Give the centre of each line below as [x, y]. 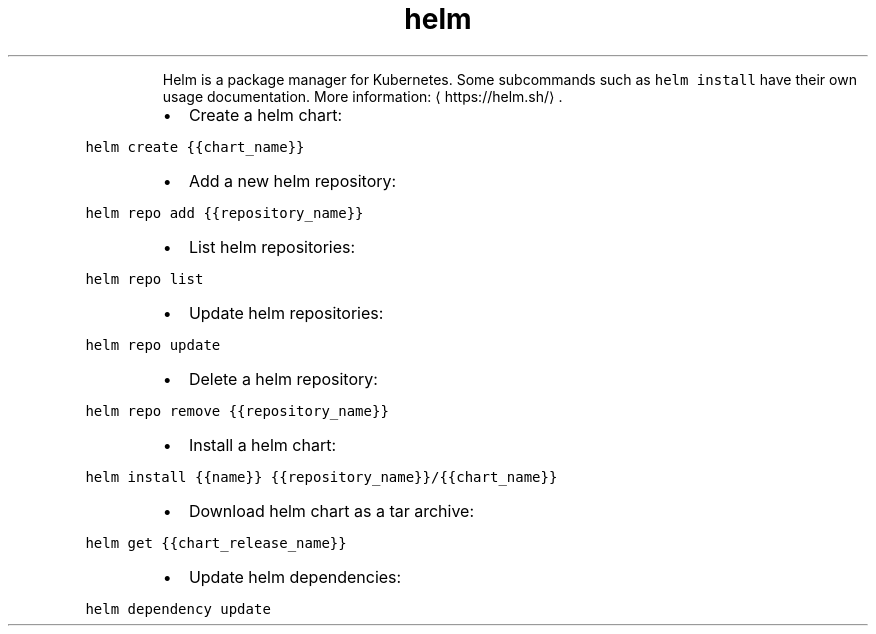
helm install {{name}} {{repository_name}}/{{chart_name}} [321, 476]
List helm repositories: [272, 246]
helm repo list [144, 278]
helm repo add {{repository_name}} [224, 212]
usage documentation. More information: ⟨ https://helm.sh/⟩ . [362, 96]
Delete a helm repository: [283, 378]
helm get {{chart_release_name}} [216, 542]
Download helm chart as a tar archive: [331, 510]
